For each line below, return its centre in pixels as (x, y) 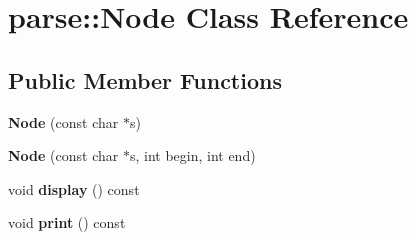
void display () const (74, 188)
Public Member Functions (145, 79)
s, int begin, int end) (192, 155)
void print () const (67, 222)
